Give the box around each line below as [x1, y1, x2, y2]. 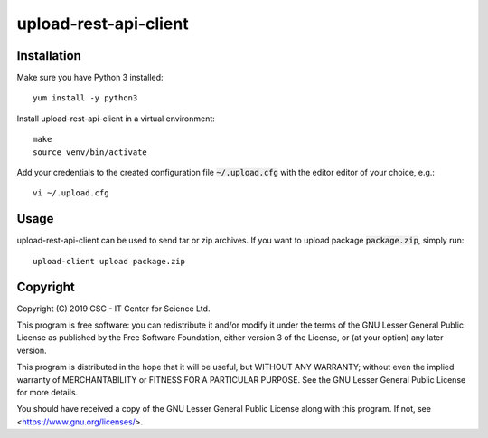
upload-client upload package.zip [33, 256, 185, 266]
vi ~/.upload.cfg [33, 188, 109, 198]
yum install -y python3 [33, 93, 138, 103]
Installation [16, 48, 81, 63]
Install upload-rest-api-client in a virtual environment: [16, 113, 216, 124]
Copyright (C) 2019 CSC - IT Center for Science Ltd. [16, 303, 211, 314]
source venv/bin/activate [33, 147, 148, 157]
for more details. [16, 386, 79, 397]
